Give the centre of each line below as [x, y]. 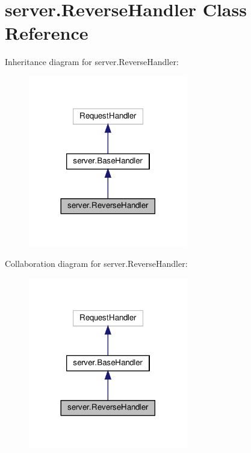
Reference [47, 33]
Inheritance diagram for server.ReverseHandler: [92, 62]
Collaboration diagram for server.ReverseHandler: [96, 263]
